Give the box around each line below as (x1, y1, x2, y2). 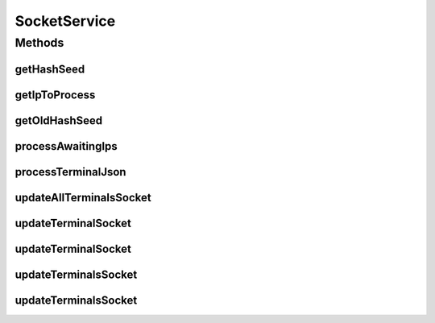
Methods (14, 35, 64, 50)
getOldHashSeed (14, 114, 103, 127)
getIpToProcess (14, 88, 96, 101)
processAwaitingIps (14, 139, 118, 153)
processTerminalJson (14, 165, 126, 179)
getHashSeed (14, 62, 85, 76)
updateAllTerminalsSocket (14, 190, 152, 205)
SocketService (14, 12, 116, 30)
